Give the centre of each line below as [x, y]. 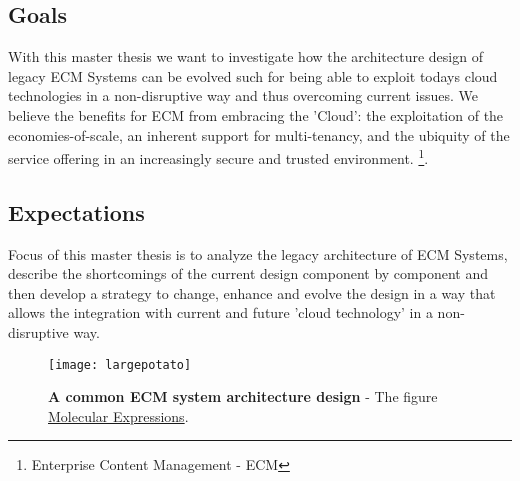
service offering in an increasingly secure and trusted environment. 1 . [218, 156]
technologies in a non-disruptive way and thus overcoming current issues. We [243, 95]
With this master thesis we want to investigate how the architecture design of [245, 56]
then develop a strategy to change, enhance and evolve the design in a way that [252, 292]
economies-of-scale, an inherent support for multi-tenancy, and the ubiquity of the [259, 134]
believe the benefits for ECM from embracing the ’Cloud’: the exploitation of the [256, 114]
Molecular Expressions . [118, 415]
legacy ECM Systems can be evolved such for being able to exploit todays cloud [253, 75]
